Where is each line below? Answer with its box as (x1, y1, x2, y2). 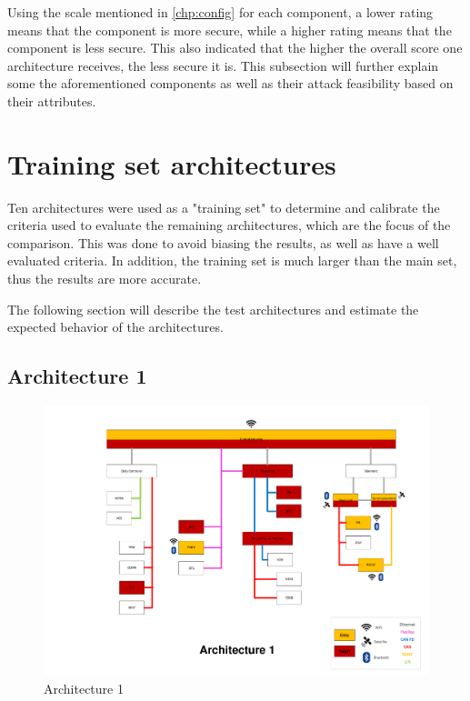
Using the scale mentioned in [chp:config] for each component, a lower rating (7, 3, 434, 21)
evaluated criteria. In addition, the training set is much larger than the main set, (7, 251, 457, 270)
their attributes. (7, 91, 96, 110)
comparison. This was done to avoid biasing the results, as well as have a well (7, 233, 439, 252)
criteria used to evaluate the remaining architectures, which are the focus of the (7, 215, 451, 235)
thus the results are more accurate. (7, 269, 202, 288)
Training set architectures (7, 145, 336, 182)
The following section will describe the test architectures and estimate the (7, 299, 419, 318)
